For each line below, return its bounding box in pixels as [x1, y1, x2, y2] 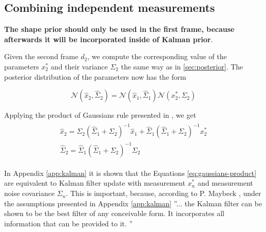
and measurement [197, 177, 253, 188]
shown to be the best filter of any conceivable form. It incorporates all [4, 208, 224, 219]
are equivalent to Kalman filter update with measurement [4, 177, 185, 188]
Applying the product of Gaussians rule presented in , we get [4, 110, 196, 120]
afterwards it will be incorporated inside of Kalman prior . [4, 33, 213, 44]
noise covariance [4, 188, 55, 199]
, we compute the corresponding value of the [87, 51, 227, 62]
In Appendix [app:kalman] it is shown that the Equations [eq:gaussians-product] [4, 167, 257, 178]
